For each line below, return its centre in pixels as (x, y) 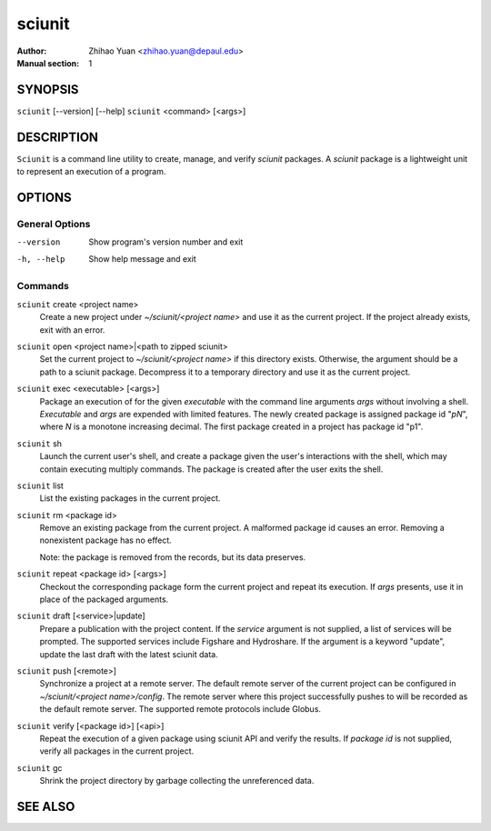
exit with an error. (72, 330)
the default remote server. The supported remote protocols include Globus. (180, 709)
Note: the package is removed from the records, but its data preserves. (173, 557)
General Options (54, 224)
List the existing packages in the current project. (130, 498)
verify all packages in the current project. (117, 751)
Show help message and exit (142, 258)
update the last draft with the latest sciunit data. (129, 654)
